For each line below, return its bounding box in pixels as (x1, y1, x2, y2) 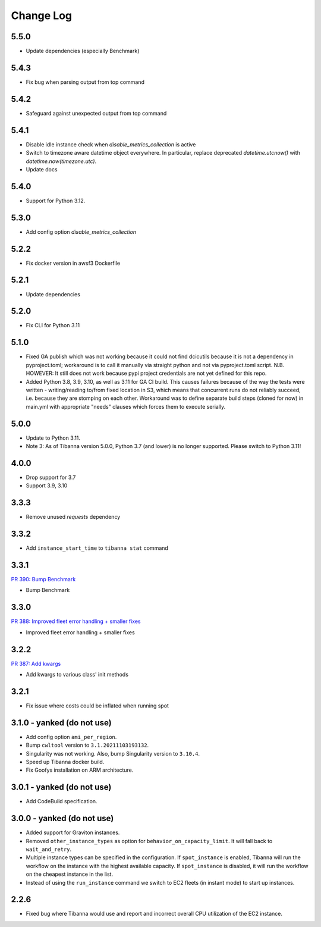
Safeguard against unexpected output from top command (26, 109, 167, 117)
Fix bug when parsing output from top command (26, 78, 145, 86)
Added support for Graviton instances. (26, 829, 120, 836)
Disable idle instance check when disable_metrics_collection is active (26, 140, 196, 148)
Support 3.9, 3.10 (26, 482, 68, 489)
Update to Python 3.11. (26, 434, 80, 441)
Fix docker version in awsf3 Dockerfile (26, 259, 121, 267)
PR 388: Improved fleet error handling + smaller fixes (11, 618, 141, 625)
